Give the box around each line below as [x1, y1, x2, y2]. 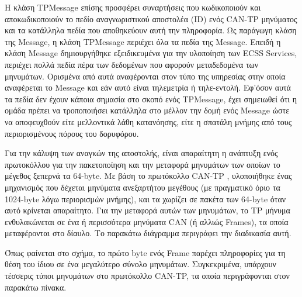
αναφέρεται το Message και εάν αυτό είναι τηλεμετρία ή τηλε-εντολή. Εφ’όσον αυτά [5, 81, 291, 94]
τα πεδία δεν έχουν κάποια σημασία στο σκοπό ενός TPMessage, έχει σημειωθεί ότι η [5, 92, 297, 105]
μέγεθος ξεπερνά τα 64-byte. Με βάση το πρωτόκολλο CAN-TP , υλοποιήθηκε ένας [5, 170, 292, 182]
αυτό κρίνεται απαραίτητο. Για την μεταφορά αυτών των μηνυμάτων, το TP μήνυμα [5, 204, 290, 216]
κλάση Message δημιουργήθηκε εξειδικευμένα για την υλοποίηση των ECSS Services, [5, 47, 297, 59]
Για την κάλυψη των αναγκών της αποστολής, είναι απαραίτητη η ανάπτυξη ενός [5, 147, 278, 159]
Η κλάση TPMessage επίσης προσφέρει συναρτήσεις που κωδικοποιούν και [5, 1, 261, 13]
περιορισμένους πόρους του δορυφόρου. [5, 127, 139, 139]
